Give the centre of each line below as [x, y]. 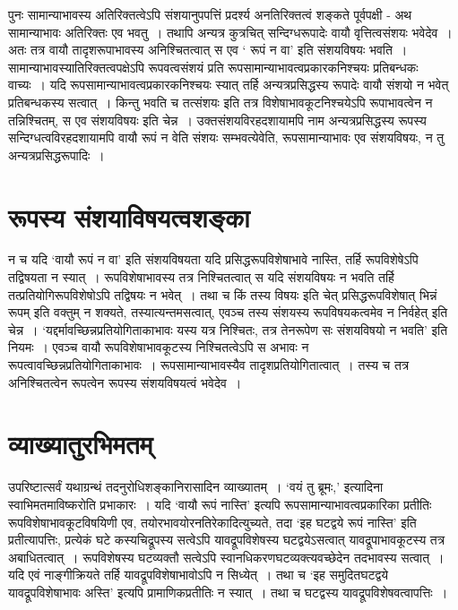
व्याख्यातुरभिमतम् [81, 444]
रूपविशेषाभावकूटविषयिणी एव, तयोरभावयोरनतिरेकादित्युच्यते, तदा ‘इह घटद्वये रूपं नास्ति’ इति [212, 522]
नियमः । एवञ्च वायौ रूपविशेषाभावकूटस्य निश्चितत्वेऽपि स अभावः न [159, 347]
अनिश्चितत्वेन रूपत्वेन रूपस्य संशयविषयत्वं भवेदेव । [125, 382]
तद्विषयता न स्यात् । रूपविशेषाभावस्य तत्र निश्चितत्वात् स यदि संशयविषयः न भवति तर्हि [201, 277]
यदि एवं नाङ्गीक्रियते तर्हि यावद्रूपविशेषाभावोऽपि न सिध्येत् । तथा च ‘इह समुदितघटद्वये [199, 575]
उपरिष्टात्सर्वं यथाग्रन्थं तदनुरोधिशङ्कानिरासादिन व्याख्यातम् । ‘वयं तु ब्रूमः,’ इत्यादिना [196, 487]
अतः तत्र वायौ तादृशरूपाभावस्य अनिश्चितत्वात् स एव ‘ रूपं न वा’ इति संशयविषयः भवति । [208, 50]
